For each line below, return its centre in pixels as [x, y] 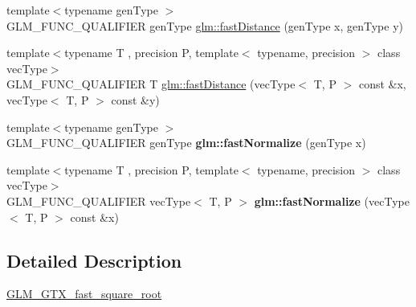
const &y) [135, 99]
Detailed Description [94, 260]
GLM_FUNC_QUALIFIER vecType [99, 201]
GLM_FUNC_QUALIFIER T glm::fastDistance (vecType [151, 84]
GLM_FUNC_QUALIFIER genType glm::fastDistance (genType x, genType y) [205, 25]
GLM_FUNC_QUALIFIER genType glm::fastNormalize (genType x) [186, 143]
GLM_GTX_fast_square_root [84, 294]
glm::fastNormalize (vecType [332, 201]
